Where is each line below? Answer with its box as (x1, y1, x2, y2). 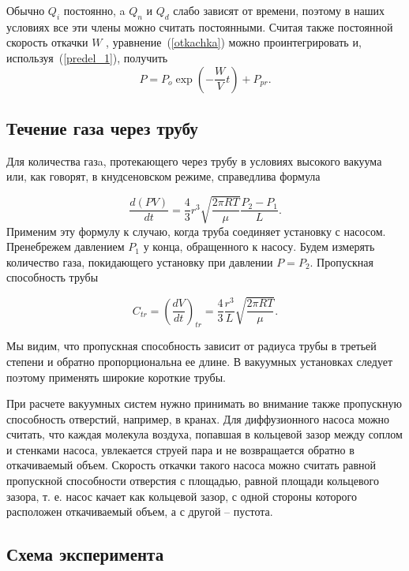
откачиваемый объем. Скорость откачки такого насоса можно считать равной (6, 457, 377, 473)
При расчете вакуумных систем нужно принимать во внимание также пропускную (6, 395, 403, 412)
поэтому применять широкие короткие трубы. (6, 368, 226, 385)
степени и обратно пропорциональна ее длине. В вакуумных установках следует (6, 353, 393, 369)
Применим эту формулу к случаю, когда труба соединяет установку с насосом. (6, 222, 386, 239)
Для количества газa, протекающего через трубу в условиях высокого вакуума (6, 152, 382, 169)
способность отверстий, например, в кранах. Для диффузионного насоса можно (6, 410, 390, 427)
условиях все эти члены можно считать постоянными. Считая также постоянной (6, 18, 393, 35)
